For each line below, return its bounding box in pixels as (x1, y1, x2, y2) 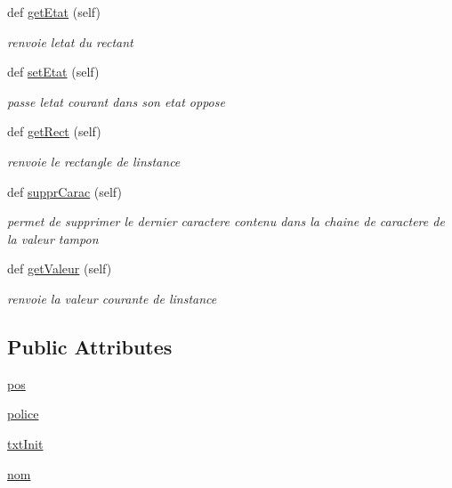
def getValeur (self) (7, 259, 112, 278)
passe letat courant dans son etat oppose (7, 92, 225, 110)
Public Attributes (7, 332, 173, 360)
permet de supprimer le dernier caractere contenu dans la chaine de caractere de (7, 212, 445, 231)
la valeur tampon (7, 229, 99, 248)
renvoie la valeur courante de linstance (7, 289, 217, 307)
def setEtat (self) (7, 62, 100, 81)
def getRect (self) (7, 122, 101, 141)
